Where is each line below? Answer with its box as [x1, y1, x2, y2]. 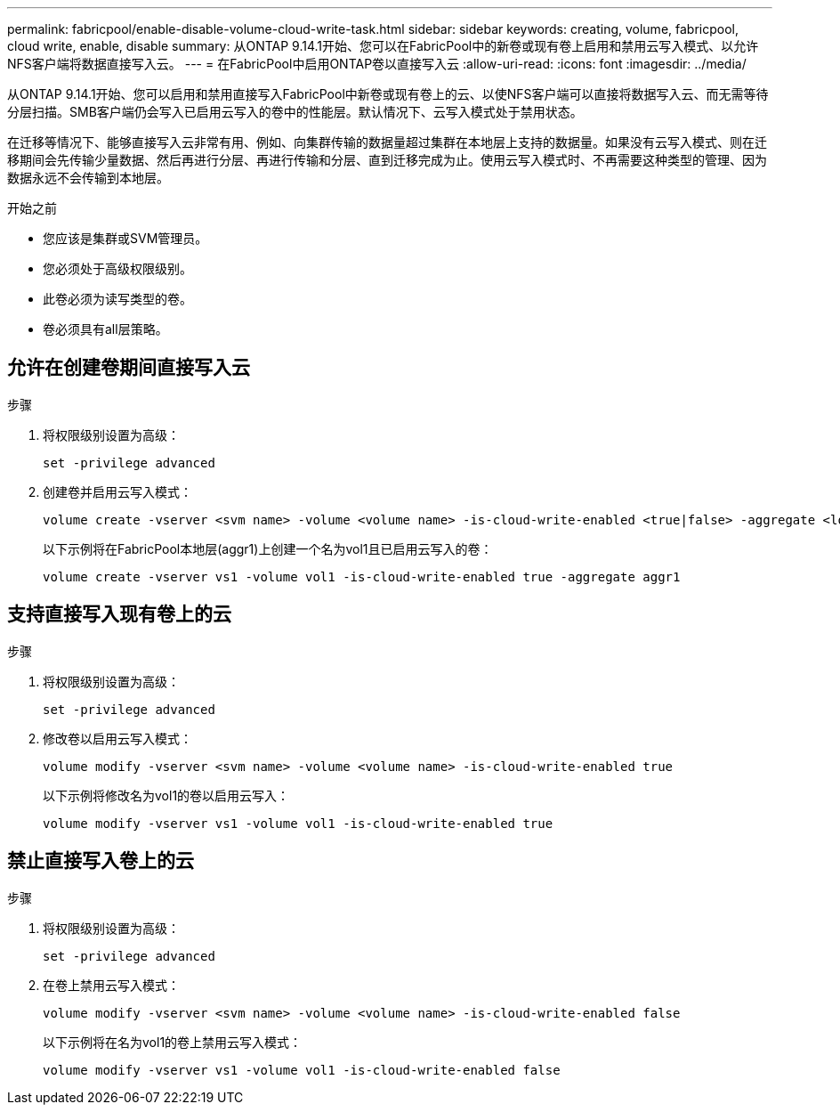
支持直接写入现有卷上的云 [7, 603, 231, 626]
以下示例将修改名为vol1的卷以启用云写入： [43, 787, 290, 803]
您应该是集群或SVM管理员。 [43, 231, 208, 246]
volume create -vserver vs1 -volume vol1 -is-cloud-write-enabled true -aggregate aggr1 [43, 569, 681, 584]
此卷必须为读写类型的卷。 [43, 291, 192, 306]
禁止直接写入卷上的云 [7, 849, 194, 873]
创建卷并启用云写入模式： [43, 483, 192, 499]
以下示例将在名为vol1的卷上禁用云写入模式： [43, 1034, 303, 1050]
